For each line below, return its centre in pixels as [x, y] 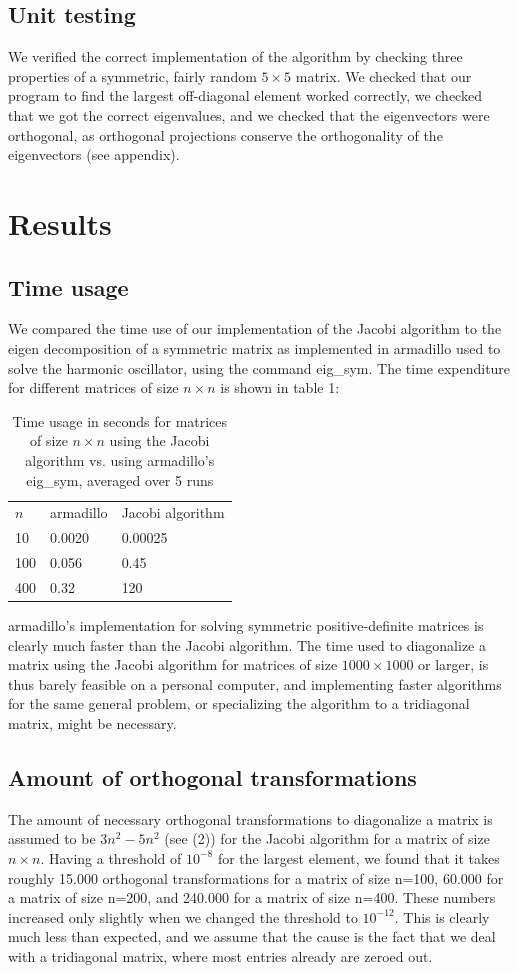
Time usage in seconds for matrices [120, 420]
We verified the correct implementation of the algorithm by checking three [235, 56]
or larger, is [453, 664]
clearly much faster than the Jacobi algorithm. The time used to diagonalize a [247, 644]
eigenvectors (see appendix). [94, 154]
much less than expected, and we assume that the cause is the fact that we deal [252, 936]
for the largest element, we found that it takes [358, 857]
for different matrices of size [93, 387]
